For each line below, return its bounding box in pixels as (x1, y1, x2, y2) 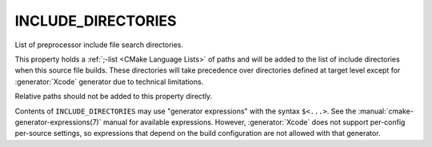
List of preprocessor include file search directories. (14, 40, 184, 50)
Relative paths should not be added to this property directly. (14, 92, 213, 101)
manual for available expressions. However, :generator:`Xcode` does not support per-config (102, 117, 406, 127)
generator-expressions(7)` (14, 117, 102, 127)
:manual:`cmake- (358, 106, 414, 116)
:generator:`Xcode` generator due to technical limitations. (14, 77, 204, 86)
